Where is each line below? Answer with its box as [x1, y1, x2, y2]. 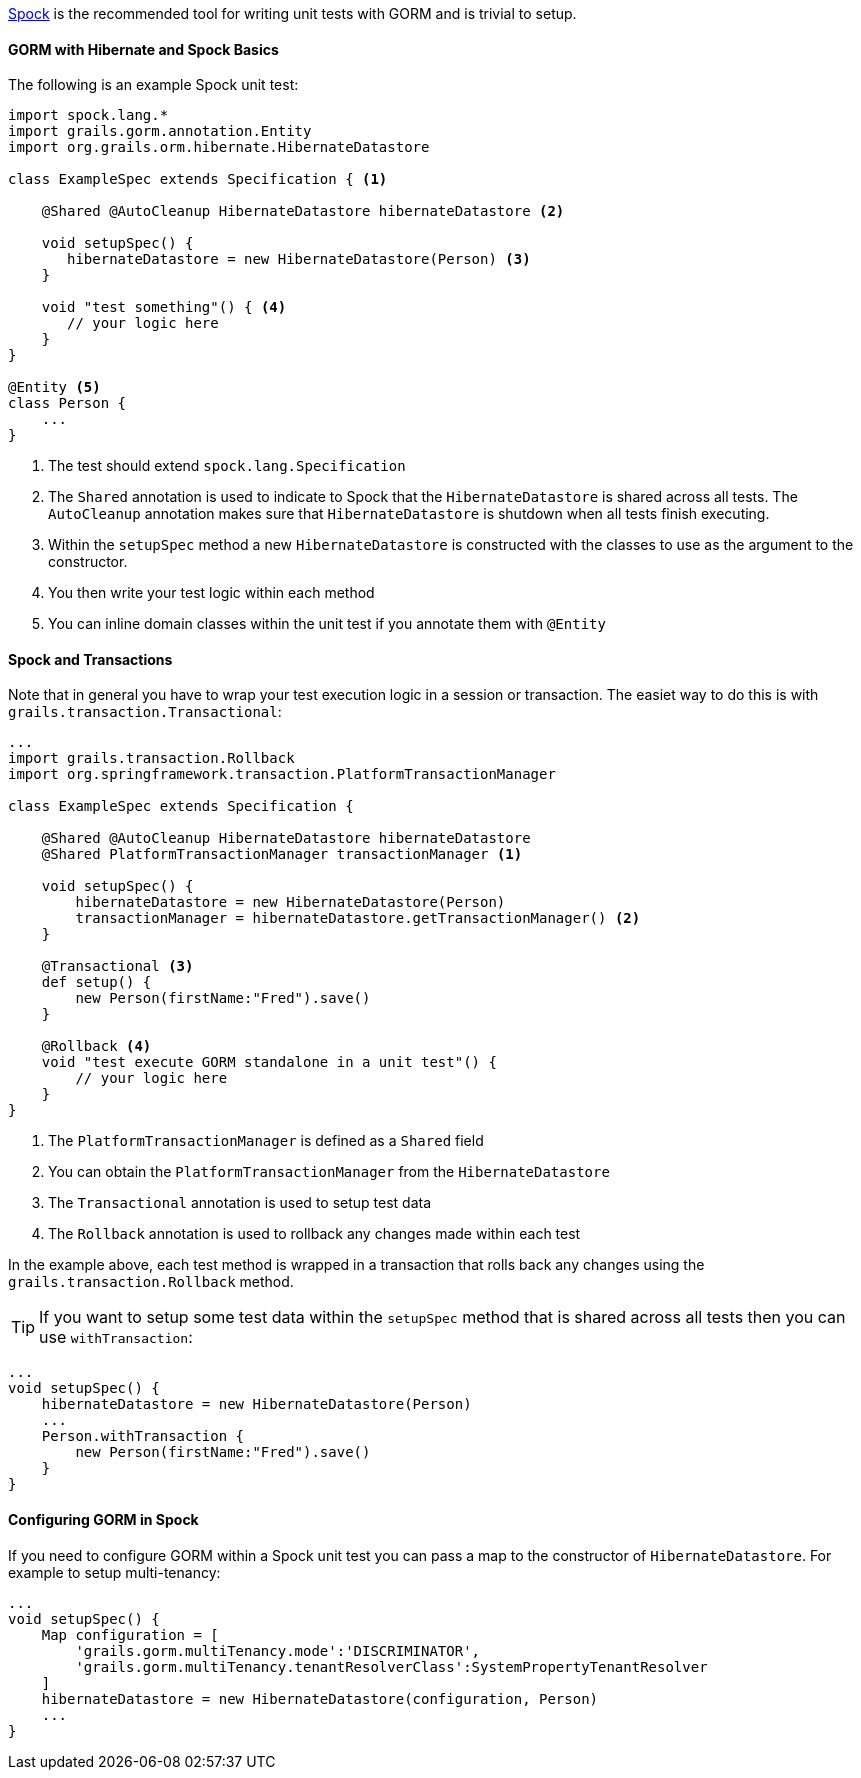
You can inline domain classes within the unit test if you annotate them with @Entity [48, 615, 606, 633]
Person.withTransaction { [41, 1428, 245, 1445]
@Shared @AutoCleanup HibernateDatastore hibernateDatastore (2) [41, 203, 565, 220]
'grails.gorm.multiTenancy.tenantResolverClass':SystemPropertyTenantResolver [75, 1658, 708, 1675]
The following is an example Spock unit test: [8, 76, 299, 94]
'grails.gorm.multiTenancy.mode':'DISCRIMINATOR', [75, 1642, 481, 1659]
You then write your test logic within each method [48, 584, 375, 602]
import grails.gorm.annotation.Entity [8, 123, 312, 140]
